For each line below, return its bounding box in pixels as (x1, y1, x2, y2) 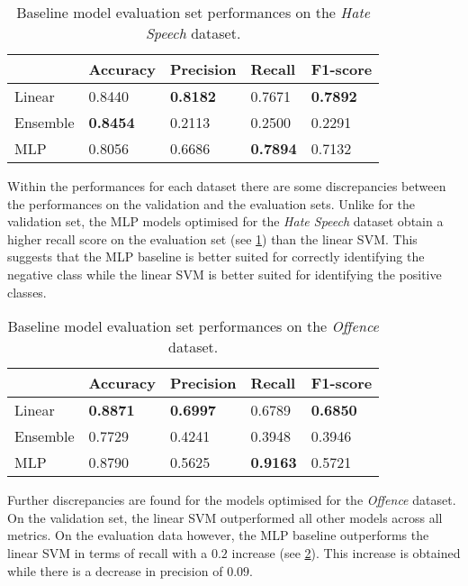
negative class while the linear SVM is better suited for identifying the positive (7, 264, 442, 283)
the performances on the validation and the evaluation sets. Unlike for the (7, 194, 416, 213)
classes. (7, 282, 47, 301)
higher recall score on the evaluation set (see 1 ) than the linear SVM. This (7, 229, 418, 248)
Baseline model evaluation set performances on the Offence (7, 316, 379, 337)
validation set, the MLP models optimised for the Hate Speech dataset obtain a (7, 212, 444, 231)
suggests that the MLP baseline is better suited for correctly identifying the (7, 247, 425, 266)
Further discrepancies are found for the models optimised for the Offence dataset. (7, 490, 456, 509)
